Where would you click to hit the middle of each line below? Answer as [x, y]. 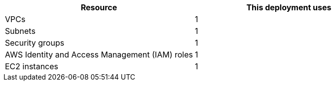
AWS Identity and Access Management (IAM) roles [99, 55]
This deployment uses [289, 7]
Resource [99, 7]
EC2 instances [32, 66]
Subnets [20, 31]
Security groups [35, 43]
